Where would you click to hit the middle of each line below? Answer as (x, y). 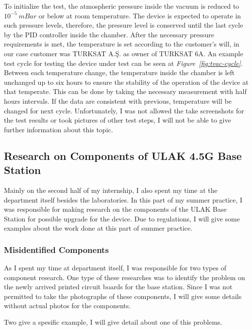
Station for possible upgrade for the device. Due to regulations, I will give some (122, 218)
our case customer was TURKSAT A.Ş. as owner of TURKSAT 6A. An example (124, 53)
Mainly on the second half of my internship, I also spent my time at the (111, 190)
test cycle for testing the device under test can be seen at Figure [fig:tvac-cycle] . (123, 63)
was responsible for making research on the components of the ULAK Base (115, 209)
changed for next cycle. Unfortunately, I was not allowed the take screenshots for (124, 110)
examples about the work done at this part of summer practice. (98, 228)
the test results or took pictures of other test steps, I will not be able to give (118, 120)
